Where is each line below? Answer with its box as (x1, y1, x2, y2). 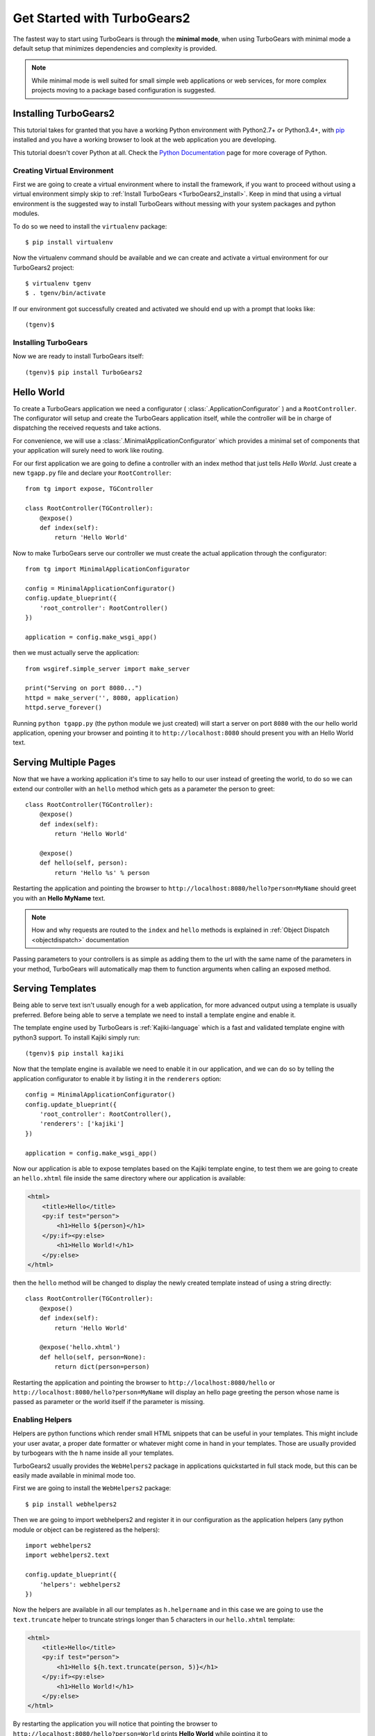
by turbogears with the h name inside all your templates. (12, 1449, 174, 1458)
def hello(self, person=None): (39, 1353, 147, 1361)
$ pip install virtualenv (25, 238, 114, 246)
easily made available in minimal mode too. (12, 1471, 135, 1480)
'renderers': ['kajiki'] (39, 1120, 124, 1128)
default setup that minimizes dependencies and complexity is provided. (12, 44, 217, 52)
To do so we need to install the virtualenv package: (12, 222, 167, 231)
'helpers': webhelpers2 (39, 1580, 121, 1588)
